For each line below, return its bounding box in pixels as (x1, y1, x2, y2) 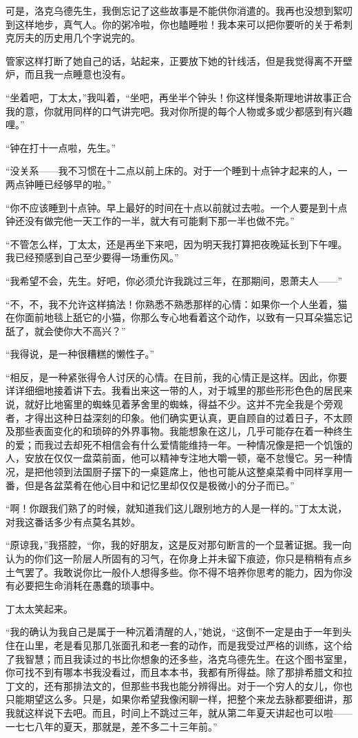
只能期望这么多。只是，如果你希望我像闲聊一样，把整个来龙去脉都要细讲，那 (6, 692, 352, 706)
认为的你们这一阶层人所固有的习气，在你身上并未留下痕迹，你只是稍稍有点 (6, 551, 343, 565)
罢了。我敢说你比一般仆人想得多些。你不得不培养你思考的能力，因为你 (24, 564, 343, 579)
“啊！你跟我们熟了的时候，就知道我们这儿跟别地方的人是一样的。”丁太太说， (6, 501, 348, 515)
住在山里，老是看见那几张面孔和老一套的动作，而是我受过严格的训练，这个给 (6, 637, 352, 652)
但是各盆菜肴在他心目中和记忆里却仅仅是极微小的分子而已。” (24, 478, 295, 492)
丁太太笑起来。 (6, 601, 73, 615)
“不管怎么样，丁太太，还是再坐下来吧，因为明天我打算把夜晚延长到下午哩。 (6, 236, 348, 251)
